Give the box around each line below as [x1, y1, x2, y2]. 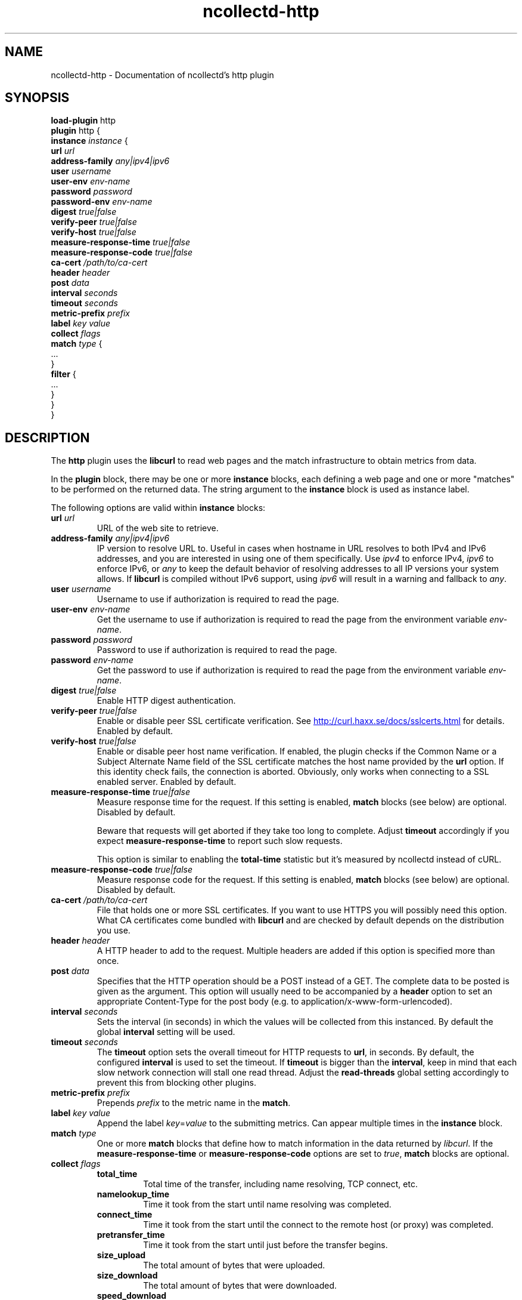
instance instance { [51, 135, 128, 146]
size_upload [97, 1250, 146, 1261]
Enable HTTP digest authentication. [97, 695, 236, 706]
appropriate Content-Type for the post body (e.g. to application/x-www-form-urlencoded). [97, 996, 453, 1007]
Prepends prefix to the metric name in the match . [97, 1098, 291, 1108]
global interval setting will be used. [97, 1027, 235, 1037]
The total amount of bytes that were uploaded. [143, 1260, 325, 1271]
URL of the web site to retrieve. [97, 523, 219, 534]
